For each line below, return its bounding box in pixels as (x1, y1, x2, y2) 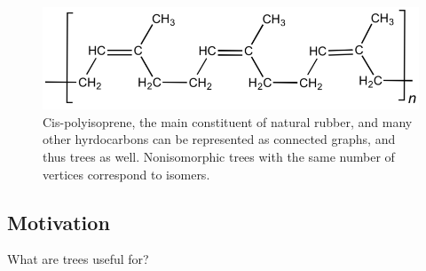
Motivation (7, 208, 110, 235)
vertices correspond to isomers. (43, 164, 210, 183)
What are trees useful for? (7, 250, 149, 268)
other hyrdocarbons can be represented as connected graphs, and (43, 130, 396, 148)
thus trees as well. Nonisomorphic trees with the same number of (43, 147, 395, 165)
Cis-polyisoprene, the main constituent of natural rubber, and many (43, 112, 413, 131)
